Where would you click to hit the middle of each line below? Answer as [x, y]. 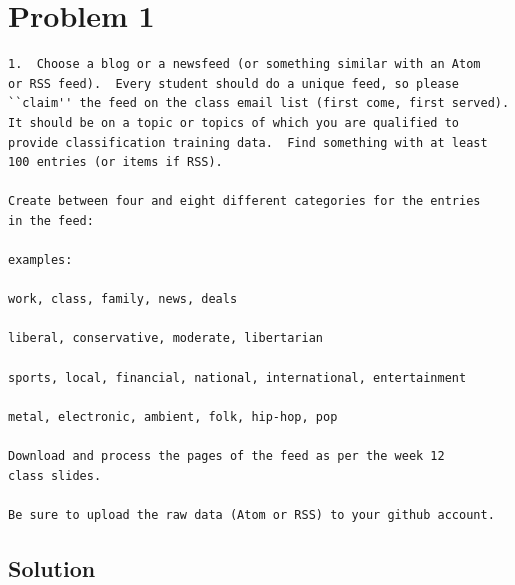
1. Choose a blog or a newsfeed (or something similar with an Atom [244, 64]
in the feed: [51, 220]
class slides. [55, 475]
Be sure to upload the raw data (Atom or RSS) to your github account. [251, 514]
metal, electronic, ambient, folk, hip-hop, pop [173, 416]
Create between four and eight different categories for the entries [244, 201]
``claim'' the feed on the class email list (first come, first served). [259, 103]
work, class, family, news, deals [123, 299]
